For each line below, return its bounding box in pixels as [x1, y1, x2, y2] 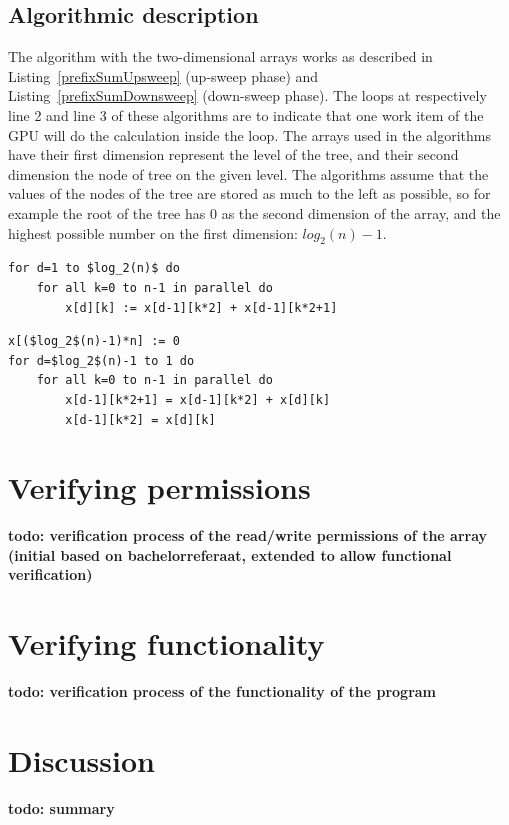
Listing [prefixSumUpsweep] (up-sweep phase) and [8, 65, 319, 86]
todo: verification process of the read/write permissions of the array [8, 525, 488, 546]
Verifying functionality [8, 623, 325, 664]
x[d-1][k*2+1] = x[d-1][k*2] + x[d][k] [65, 392, 331, 407]
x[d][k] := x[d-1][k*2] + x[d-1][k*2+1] [65, 300, 338, 315]
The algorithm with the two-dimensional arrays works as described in [8, 46, 433, 67]
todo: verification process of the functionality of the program [8, 681, 437, 702]
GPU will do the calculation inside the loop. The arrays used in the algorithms [8, 124, 491, 145]
